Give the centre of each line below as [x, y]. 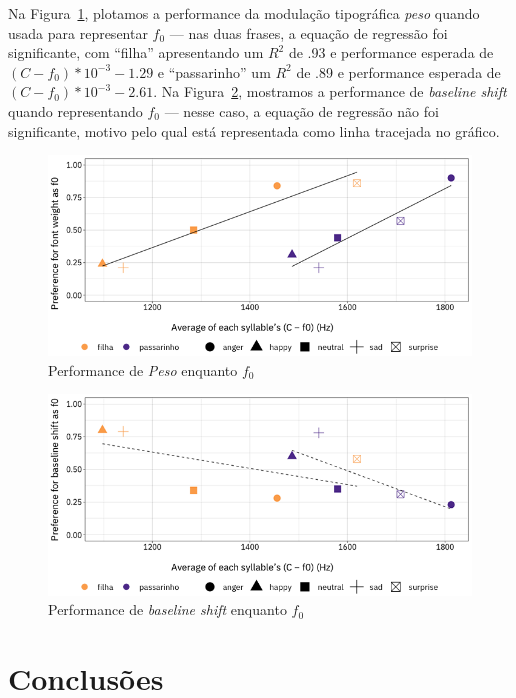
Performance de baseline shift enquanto [167, 609]
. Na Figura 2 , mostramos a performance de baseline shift [330, 91]
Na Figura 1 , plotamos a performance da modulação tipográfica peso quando [244, 13]
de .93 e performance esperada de [391, 52]
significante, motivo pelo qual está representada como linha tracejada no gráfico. [254, 130]
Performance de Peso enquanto [143, 369]
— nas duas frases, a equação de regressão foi [308, 32]
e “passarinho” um [214, 71]
